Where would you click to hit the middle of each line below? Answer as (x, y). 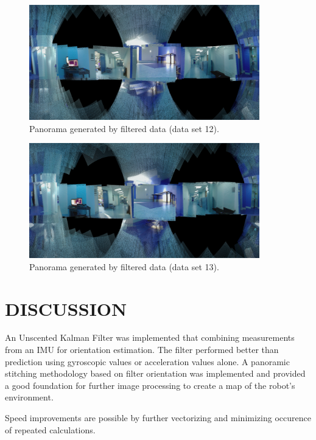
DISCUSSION (66, 308)
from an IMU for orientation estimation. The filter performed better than (142, 350)
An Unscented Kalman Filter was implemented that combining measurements (150, 337)
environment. (29, 397)
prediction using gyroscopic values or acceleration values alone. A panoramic (147, 361)
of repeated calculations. (50, 429)
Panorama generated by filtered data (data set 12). (124, 128)
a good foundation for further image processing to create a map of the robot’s (150, 385)
